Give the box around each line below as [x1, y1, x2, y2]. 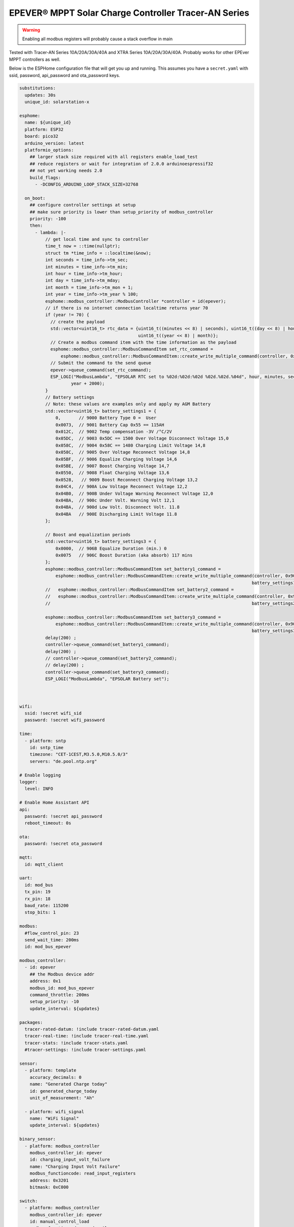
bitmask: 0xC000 [29, 1184, 69, 1190]
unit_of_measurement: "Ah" [29, 1095, 95, 1100]
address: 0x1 [29, 978, 61, 984]
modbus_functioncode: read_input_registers [29, 1171, 136, 1176]
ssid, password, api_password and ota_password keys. [9, 72, 120, 78]
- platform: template [24, 1067, 77, 1073]
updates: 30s [24, 92, 56, 98]
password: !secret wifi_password [24, 717, 105, 723]
